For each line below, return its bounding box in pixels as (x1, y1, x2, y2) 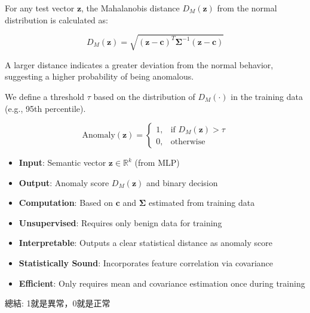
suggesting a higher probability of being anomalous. (5, 70, 194, 83)
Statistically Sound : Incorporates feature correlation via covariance (19, 257, 274, 269)
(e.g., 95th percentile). (5, 102, 86, 114)
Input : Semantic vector (19, 156, 106, 169)
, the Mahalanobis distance (81, 2, 180, 14)
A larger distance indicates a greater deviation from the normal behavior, (5, 58, 274, 71)
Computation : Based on (19, 196, 113, 209)
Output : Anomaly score (19, 176, 109, 189)
